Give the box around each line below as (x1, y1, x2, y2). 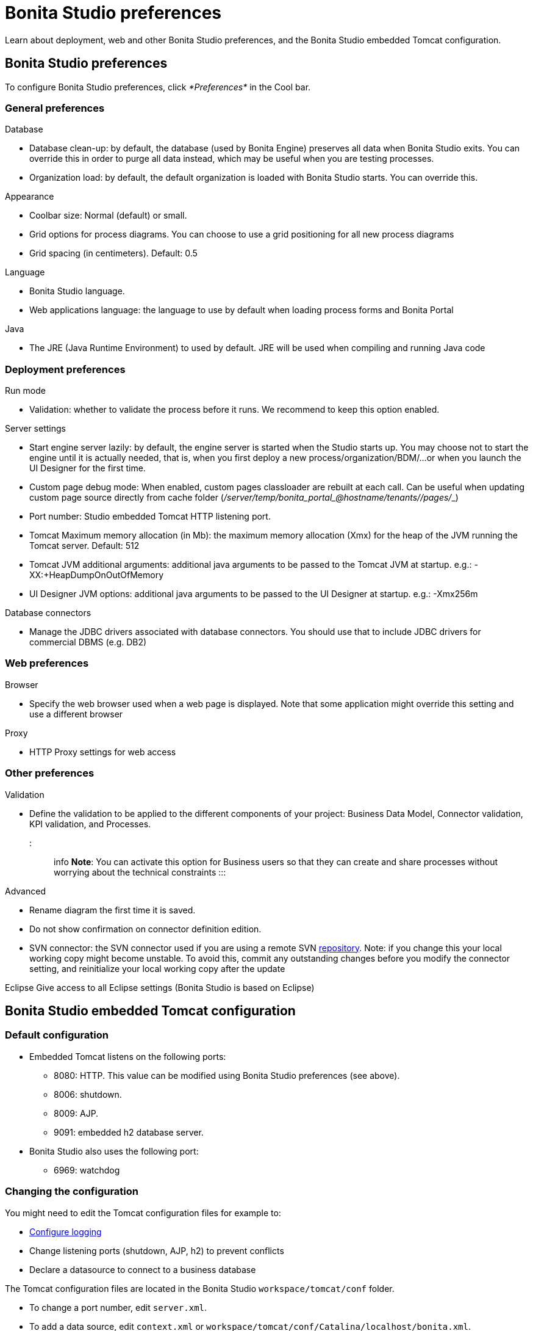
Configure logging (29, 1226, 102, 1237)
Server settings (5, 423, 66, 434)
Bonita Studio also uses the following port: (29, 1145, 199, 1156)
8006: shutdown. (54, 1089, 122, 1100)
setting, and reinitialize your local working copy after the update (29, 963, 285, 974)
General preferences (5, 101, 105, 114)
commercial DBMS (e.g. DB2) (29, 637, 147, 648)
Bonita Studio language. (29, 286, 125, 297)
